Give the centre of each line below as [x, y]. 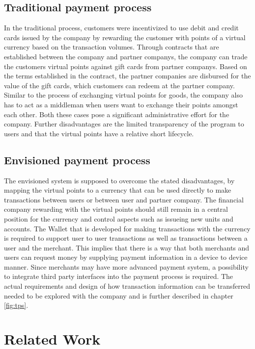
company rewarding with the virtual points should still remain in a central [116, 209]
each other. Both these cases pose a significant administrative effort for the [117, 114]
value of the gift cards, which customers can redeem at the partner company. [119, 85]
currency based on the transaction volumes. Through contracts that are [112, 47]
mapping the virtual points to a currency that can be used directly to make [118, 190]
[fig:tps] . [16, 305]
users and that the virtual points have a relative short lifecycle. [99, 133]
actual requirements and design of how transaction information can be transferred [127, 286]
